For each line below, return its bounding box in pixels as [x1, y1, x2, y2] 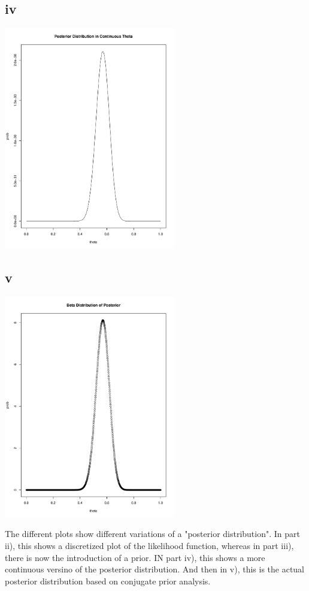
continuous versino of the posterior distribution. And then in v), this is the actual [5, 563, 305, 575]
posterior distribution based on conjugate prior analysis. [5, 574, 211, 587]
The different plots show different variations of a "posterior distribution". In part [5, 527, 300, 540]
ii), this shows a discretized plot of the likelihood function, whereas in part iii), [5, 539, 294, 552]
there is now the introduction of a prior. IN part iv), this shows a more [5, 551, 265, 563]
